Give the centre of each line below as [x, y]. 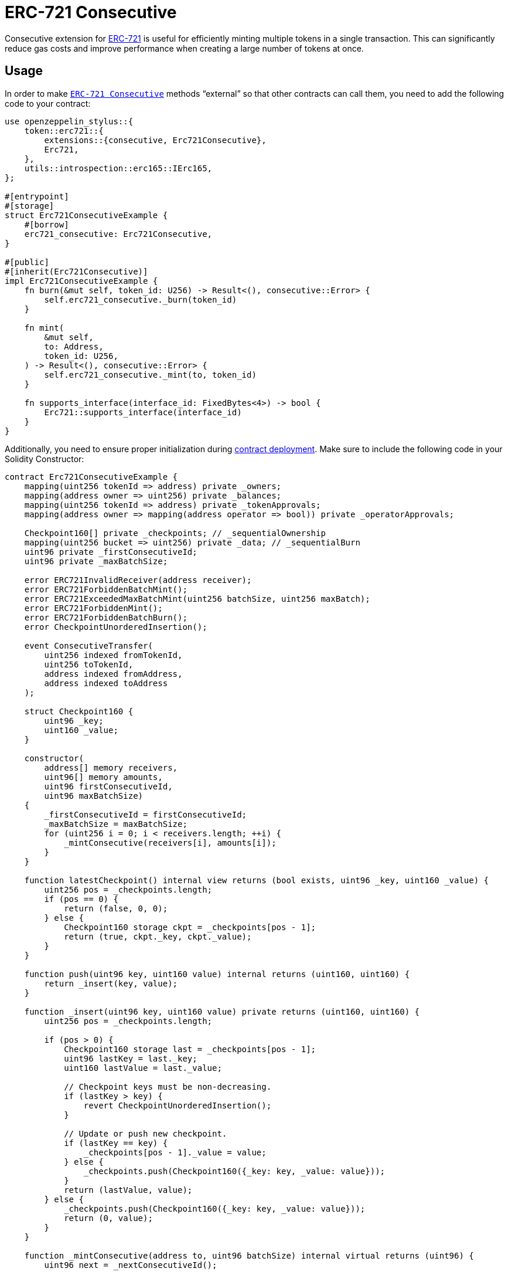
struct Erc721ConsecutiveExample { [86, 215]
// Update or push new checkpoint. [146, 1133]
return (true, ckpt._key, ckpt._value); [158, 936]
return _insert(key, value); [111, 983]
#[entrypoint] [37, 196]
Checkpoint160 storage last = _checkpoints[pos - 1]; [190, 1049]
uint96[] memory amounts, [103, 777]
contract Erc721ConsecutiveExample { [91, 477]
